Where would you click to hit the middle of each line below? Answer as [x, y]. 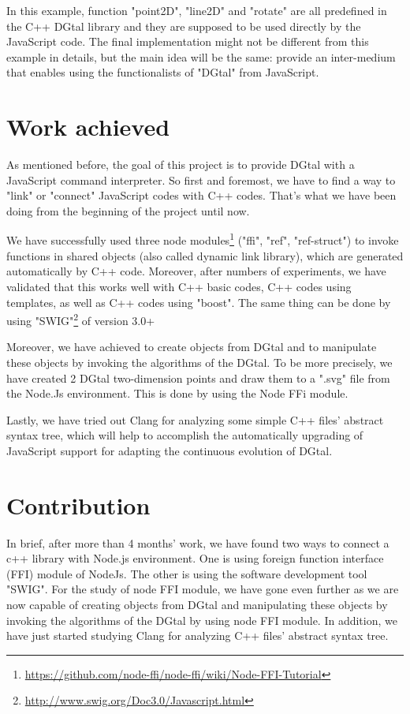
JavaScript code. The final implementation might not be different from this [188, 41]
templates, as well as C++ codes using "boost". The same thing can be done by [199, 302]
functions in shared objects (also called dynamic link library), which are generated [205, 255]
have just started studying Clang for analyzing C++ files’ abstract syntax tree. [198, 635]
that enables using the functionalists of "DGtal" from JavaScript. [163, 72]
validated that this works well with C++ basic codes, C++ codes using [179, 286]
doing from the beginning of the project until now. [128, 210]
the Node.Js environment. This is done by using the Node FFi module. [177, 393]
